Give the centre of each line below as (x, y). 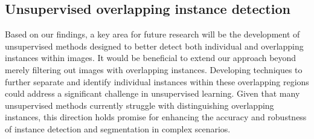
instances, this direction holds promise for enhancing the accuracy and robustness (156, 117)
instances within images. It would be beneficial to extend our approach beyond (151, 58)
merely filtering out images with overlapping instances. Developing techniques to (154, 69)
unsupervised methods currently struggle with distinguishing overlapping (139, 105)
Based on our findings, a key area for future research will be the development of (152, 34)
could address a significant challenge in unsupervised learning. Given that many (152, 93)
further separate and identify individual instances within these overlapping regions (157, 81)
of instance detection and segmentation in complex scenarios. (118, 128)
